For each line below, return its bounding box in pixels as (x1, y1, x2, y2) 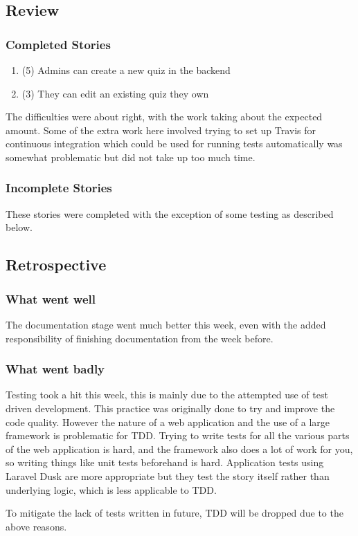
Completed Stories (6, 35, 111, 53)
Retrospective (6, 254, 107, 275)
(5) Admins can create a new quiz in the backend (21, 63, 231, 77)
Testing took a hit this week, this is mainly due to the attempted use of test (6, 387, 328, 402)
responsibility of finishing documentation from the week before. (6, 331, 274, 345)
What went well (6, 290, 96, 307)
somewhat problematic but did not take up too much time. (6, 149, 256, 164)
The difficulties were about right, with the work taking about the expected (6, 109, 323, 124)
